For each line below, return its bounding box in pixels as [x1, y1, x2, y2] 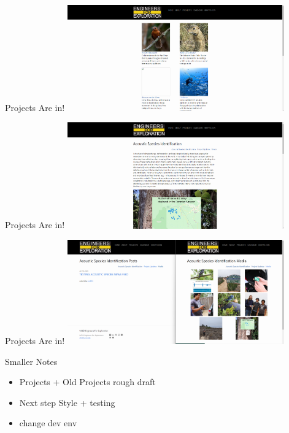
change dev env [19, 416, 77, 429]
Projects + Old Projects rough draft [19, 375, 156, 388]
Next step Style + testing [19, 396, 115, 408]
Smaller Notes [5, 354, 58, 367]
